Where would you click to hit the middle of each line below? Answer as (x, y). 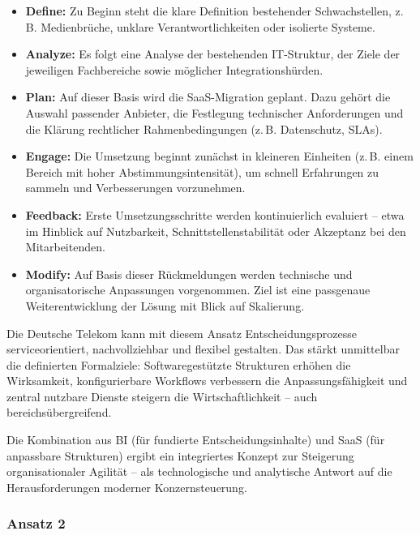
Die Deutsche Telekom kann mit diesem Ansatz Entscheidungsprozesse (182, 333)
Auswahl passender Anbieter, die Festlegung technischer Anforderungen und (214, 112)
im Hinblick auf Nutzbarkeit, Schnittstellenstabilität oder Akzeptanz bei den (216, 231)
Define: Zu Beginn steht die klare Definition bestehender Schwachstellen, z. (214, 11)
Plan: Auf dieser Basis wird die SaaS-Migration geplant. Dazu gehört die (208, 97)
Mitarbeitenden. (65, 247)
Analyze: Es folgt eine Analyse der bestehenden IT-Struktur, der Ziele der (213, 54)
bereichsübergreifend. (59, 412)
